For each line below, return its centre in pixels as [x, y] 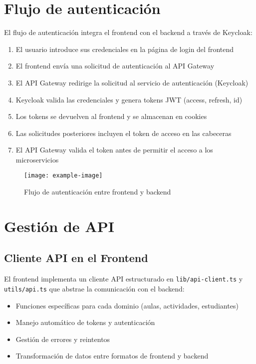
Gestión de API [59, 226]
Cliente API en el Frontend [76, 258]
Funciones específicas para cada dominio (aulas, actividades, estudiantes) [127, 305]
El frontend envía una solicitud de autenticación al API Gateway [115, 66]
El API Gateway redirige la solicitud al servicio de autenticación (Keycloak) [132, 82]
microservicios [37, 159]
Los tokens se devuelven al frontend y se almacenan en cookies [111, 116]
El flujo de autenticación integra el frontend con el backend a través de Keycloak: [128, 32]
